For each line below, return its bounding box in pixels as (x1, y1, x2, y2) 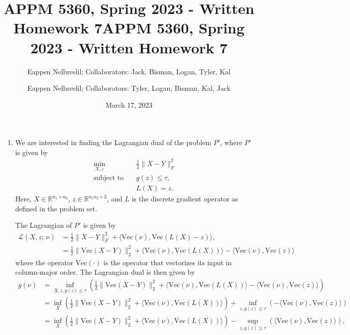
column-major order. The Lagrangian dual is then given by (15, 267, 195, 277)
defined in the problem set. (15, 203, 98, 213)
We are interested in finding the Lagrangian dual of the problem (15, 137, 212, 148)
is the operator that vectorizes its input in (103, 257, 232, 267)
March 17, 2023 (105, 99, 153, 110)
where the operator (15, 257, 74, 267)
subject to (93, 174, 124, 182)
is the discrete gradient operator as (131, 193, 238, 204)
